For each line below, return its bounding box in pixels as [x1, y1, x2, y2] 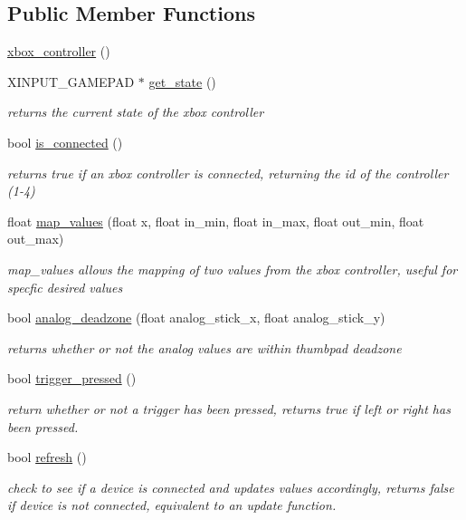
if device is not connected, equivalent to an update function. [7, 496, 337, 515]
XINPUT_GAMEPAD [7, 72, 135, 91]
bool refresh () [7, 448, 87, 467]
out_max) [7, 229, 64, 248]
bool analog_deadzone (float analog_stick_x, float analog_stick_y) [7, 308, 385, 327]
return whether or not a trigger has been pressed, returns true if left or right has [7, 399, 451, 418]
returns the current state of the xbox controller [7, 102, 264, 121]
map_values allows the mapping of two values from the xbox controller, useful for [7, 259, 458, 278]
